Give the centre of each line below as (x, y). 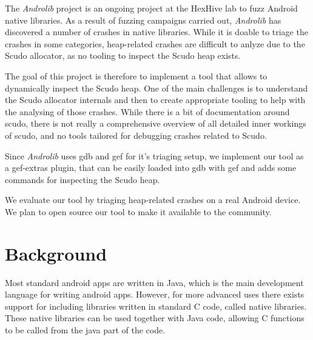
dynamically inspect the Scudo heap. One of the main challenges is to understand (156, 88)
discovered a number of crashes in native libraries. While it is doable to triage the (156, 32)
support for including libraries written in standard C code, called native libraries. (156, 306)
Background (56, 253)
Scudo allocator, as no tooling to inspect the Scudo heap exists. (123, 55)
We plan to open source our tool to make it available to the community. (138, 211)
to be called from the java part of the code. (85, 330)
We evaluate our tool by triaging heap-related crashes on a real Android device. (153, 200)
